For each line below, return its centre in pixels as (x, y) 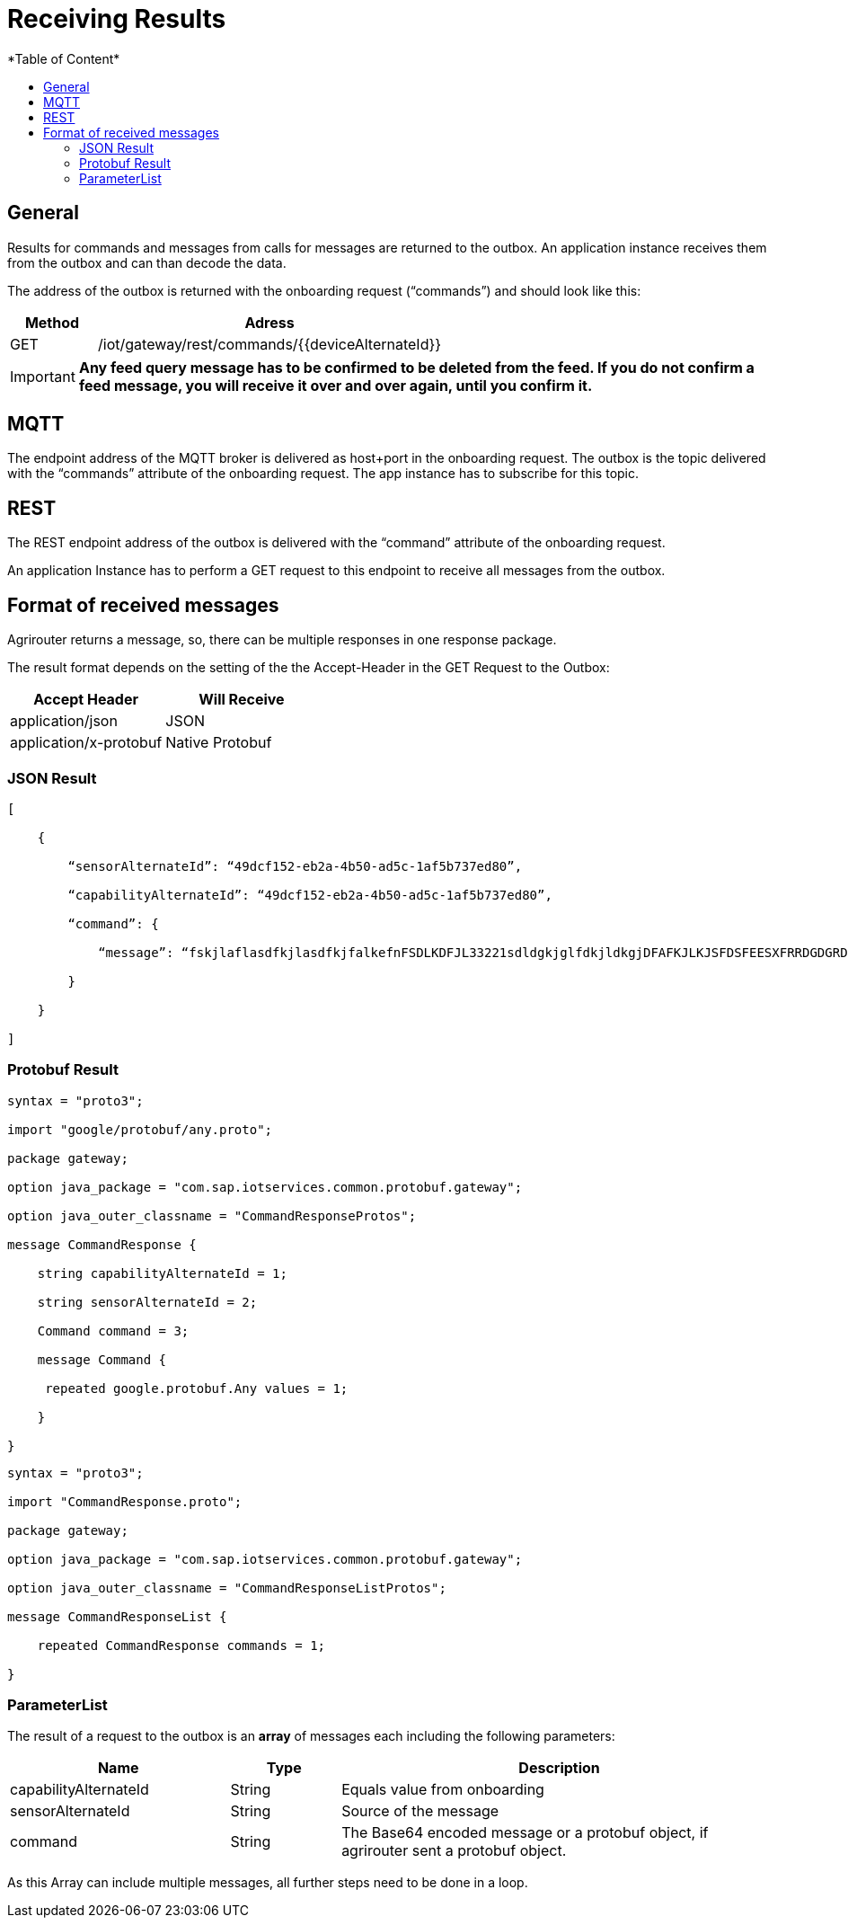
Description (559, 1768)
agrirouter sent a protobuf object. (454, 1851)
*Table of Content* (64, 58)
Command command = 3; (113, 1331)
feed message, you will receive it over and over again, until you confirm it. (336, 385)
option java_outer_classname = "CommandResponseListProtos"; (227, 1588)
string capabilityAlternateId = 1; (162, 1273)
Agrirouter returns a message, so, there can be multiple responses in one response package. (282, 640)
